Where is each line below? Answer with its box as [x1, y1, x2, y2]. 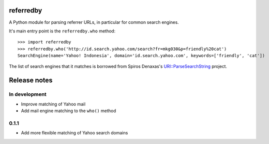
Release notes [9, 76, 53, 85]
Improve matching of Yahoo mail [21, 101, 86, 107]
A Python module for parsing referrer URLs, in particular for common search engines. [9, 19, 179, 25]
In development [9, 91, 47, 98]
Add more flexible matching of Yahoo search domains [21, 130, 128, 136]
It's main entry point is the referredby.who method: [9, 28, 116, 34]
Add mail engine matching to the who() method [21, 108, 116, 114]
